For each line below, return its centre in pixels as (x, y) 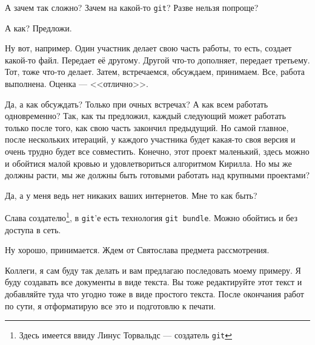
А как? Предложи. (38, 27)
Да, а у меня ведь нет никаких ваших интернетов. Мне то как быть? (131, 195)
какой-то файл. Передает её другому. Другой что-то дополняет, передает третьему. (157, 60)
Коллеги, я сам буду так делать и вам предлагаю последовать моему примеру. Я (153, 270)
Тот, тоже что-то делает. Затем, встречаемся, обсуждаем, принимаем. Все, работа (155, 72)
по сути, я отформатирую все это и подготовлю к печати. (111, 305)
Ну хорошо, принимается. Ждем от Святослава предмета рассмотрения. (137, 250)
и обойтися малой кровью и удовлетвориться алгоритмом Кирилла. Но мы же (148, 163)
